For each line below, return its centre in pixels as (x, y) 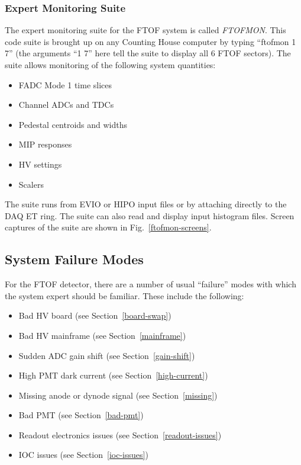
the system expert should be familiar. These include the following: (124, 295)
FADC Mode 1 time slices (65, 84)
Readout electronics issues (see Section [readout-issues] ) (120, 434)
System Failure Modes (74, 259)
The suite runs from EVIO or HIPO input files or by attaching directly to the (146, 204)
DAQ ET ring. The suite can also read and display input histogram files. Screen (150, 215)
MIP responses (45, 144)
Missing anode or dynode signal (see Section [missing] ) (118, 395)
